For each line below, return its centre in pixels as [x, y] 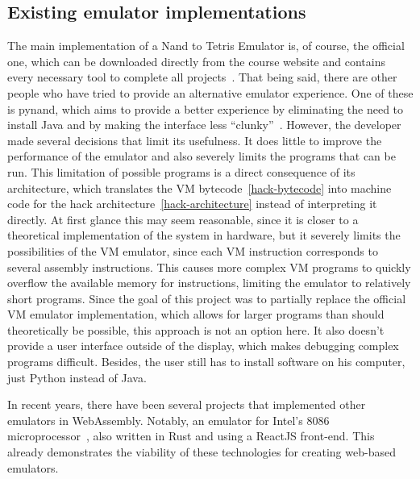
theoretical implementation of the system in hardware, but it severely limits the [204, 235]
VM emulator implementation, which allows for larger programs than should [196, 314]
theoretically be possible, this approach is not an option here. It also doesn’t [196, 329]
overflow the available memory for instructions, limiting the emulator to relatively [209, 283]
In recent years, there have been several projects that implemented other [187, 404]
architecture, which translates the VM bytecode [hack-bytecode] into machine [200, 187]
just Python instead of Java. [77, 377]
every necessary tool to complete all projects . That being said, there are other [202, 77]
